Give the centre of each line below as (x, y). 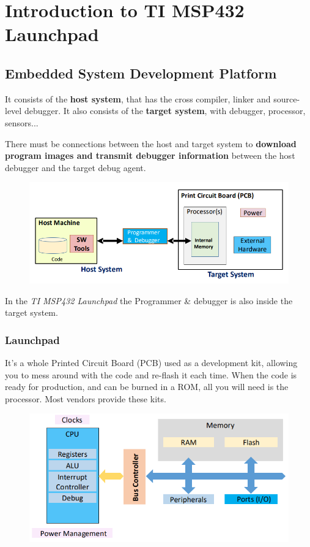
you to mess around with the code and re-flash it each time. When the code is (151, 374)
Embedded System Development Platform (141, 73)
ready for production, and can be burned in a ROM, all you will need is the (147, 387)
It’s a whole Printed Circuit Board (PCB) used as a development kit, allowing (151, 363)
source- (287, 98)
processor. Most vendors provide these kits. (86, 398)
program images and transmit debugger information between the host (150, 155)
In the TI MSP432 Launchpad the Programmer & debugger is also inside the (149, 300)
